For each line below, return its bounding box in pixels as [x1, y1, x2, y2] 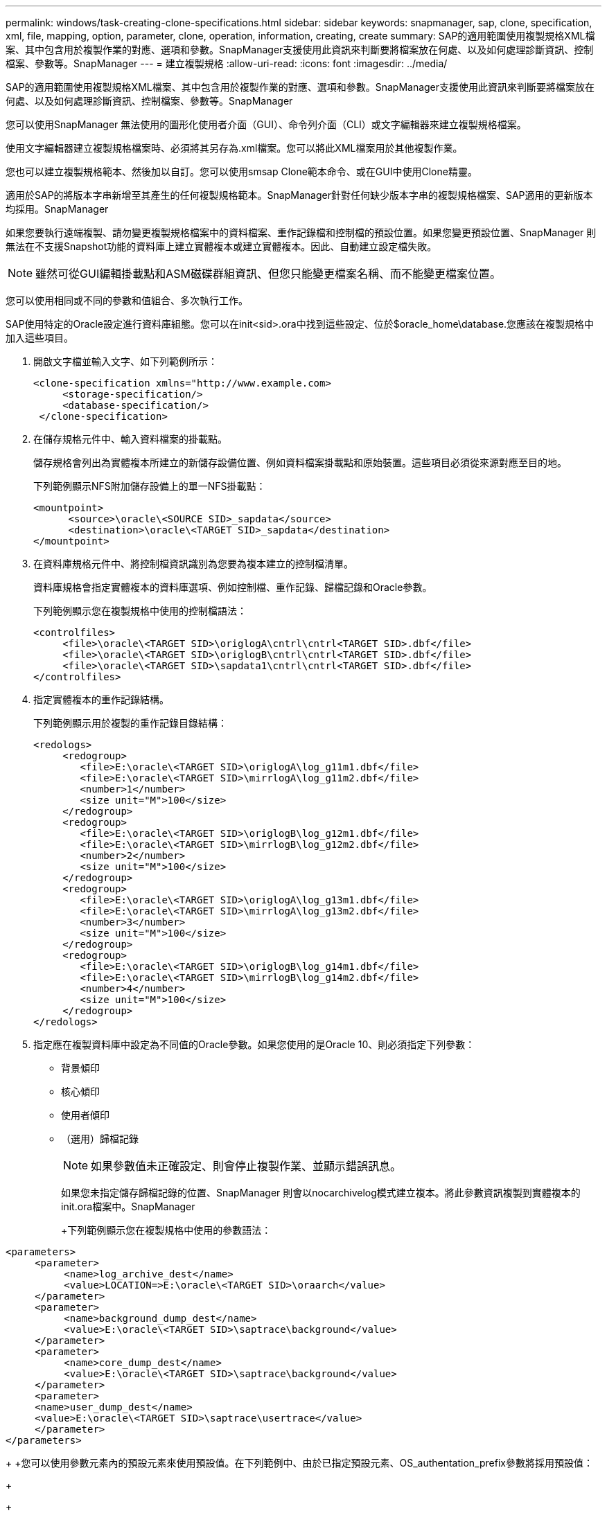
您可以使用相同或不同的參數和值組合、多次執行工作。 [6, 294, 248, 306]
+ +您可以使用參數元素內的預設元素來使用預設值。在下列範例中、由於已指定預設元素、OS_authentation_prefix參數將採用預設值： [6, 1457, 593, 1469]
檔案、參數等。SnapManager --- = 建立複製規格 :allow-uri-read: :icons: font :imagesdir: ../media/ [6, 57, 448, 69]
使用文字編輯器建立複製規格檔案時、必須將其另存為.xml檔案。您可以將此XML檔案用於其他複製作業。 [6, 142, 463, 154]
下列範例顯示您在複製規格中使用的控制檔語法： [33, 605, 247, 617]
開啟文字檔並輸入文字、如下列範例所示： [33, 355, 218, 367]
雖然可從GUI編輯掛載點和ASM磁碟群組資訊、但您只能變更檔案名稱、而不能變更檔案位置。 [35, 267, 501, 281]
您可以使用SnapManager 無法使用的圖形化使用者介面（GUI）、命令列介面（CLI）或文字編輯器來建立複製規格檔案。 [6, 118, 527, 130]
